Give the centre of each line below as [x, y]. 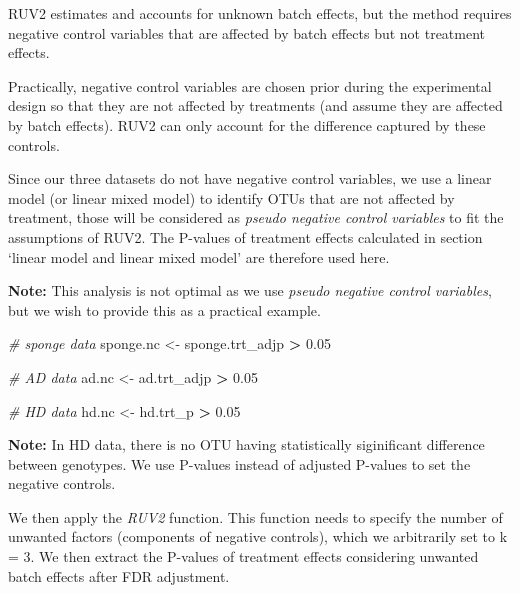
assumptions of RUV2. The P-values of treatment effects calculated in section [245, 236]
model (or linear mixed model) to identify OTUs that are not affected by [231, 197]
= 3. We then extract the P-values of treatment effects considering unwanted [243, 556]
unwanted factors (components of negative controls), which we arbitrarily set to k [258, 536]
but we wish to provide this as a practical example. [164, 309]
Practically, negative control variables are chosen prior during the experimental [250, 85]
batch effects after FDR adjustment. [119, 575]
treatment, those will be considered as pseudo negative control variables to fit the [256, 217]
